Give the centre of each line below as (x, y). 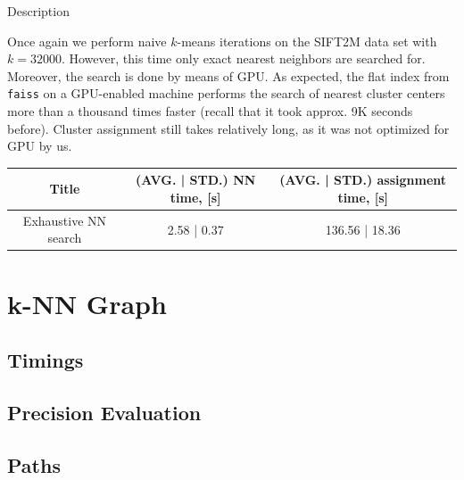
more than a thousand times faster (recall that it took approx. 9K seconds (210, 111)
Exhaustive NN (65, 220)
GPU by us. (40, 146)
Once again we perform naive (87, 41)
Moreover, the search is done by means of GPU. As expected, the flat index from (228, 75)
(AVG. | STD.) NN (195, 180)
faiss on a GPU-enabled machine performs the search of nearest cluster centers (226, 93)
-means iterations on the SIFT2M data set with (307, 41)
